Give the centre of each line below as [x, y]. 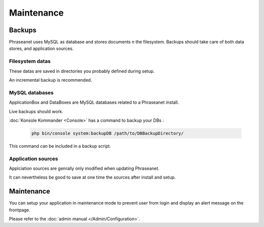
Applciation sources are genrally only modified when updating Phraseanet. [84, 168]
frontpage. [20, 210]
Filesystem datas [30, 61]
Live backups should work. [36, 111]
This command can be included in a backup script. [60, 146]
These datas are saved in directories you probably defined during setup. [82, 71]
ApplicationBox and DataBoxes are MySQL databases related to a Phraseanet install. [94, 102]
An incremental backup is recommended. [51, 80]
